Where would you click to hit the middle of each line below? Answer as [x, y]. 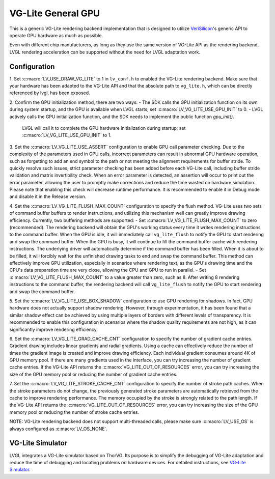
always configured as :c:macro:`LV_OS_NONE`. [59, 429]
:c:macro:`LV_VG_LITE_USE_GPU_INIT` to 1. [67, 135]
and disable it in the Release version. [48, 196]
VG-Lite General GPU [55, 13]
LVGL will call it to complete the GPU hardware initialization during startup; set [104, 128]
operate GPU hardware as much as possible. [56, 35]
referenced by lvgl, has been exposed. [50, 93]
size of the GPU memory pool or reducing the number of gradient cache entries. [93, 374]
